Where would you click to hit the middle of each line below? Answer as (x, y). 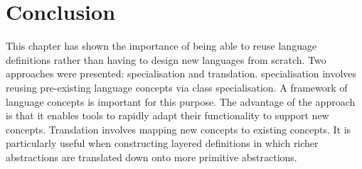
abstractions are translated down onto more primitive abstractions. (151, 157)
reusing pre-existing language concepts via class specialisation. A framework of (177, 87)
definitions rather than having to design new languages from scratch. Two (166, 59)
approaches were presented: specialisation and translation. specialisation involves (181, 73)
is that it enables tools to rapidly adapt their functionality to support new (167, 115)
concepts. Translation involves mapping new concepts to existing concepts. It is (179, 129)
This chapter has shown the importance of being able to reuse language (161, 46)
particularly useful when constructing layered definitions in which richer (162, 143)
